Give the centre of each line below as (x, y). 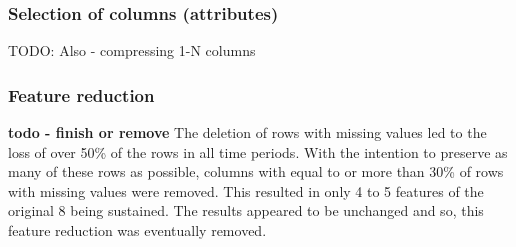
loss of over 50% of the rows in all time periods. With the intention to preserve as (258, 151)
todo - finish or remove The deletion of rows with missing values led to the (247, 132)
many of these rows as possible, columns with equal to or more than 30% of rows (256, 171)
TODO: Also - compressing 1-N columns (132, 50)
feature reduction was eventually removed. (137, 230)
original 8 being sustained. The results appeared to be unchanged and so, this (246, 210)
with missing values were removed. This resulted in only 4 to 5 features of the (246, 190)
